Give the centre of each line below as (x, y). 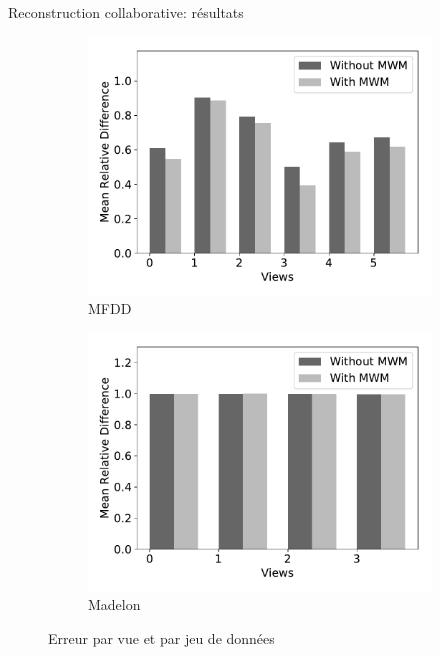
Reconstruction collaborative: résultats (126, 12)
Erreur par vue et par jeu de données (161, 637)
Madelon (114, 604)
